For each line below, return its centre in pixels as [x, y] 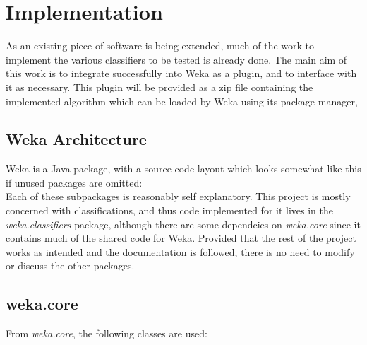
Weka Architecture [76, 139]
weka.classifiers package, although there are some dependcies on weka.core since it [183, 224]
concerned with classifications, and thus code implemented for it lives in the [170, 210]
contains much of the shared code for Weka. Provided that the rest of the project [181, 238]
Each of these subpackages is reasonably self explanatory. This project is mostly [178, 196]
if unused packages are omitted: [74, 182]
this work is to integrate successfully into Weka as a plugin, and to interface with [181, 73]
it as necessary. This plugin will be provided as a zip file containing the [160, 87]
